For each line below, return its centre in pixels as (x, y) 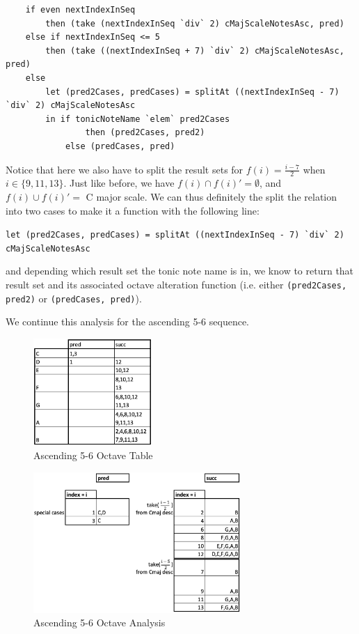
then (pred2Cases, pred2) (145, 133)
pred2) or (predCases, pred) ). (74, 298)
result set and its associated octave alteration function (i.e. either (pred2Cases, (176, 285)
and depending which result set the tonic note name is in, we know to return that (180, 271)
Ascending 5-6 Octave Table (93, 455)
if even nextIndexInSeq (80, 10)
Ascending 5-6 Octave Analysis (99, 623)
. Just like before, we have (119, 183)
